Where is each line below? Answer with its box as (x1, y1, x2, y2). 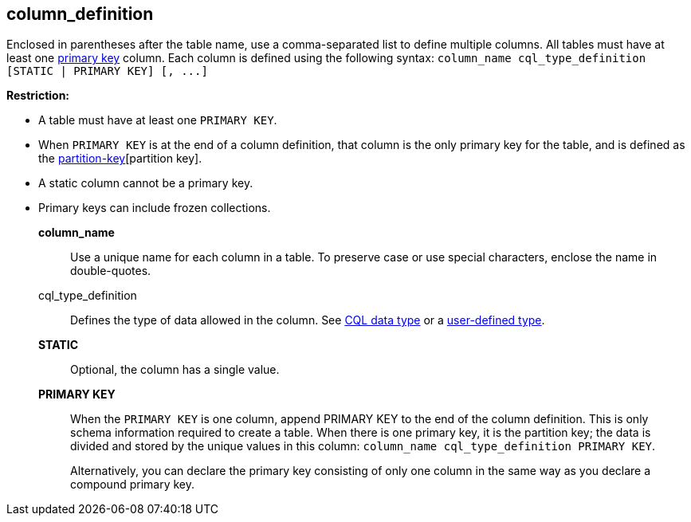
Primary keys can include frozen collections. (38, 201, 271, 215)
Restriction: (6, 88, 70, 103)
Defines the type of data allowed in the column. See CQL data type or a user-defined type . (70, 313, 545, 328)
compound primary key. (70, 477, 195, 492)
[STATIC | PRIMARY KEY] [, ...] (6, 65, 208, 78)
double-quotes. (70, 264, 151, 278)
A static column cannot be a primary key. (38, 176, 253, 190)
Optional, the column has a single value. (70, 363, 280, 377)
